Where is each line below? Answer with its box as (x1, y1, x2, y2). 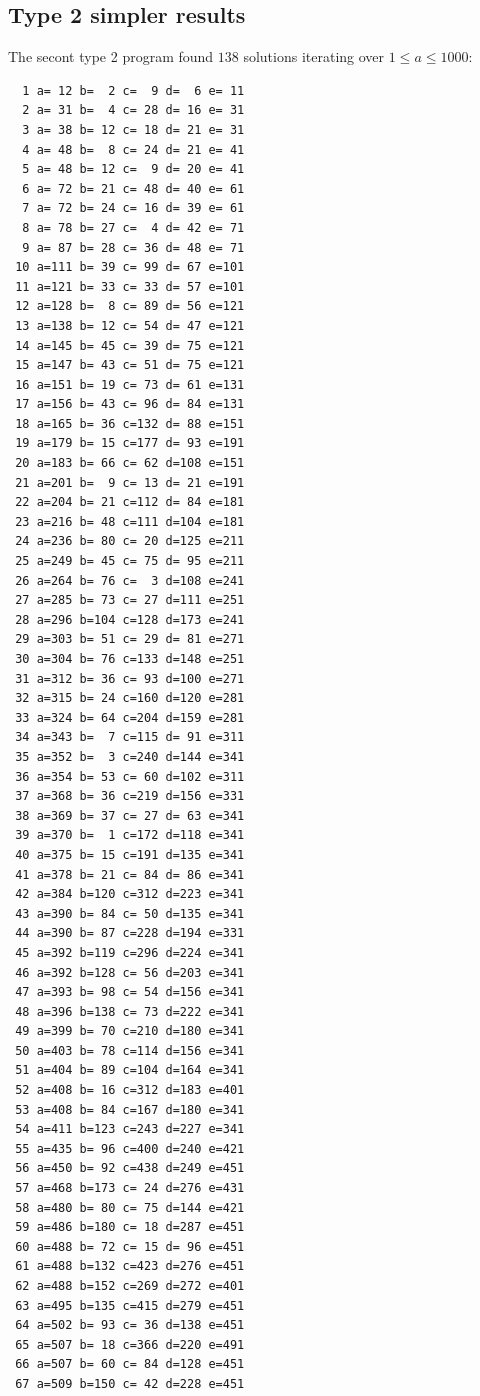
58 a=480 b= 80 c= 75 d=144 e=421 (15, 1200, 245, 1215)
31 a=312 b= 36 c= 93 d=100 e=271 (15, 671, 245, 686)
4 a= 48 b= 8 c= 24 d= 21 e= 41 (22, 142, 245, 157)
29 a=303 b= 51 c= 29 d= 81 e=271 (15, 632, 245, 647)
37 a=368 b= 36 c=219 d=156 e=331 (15, 789, 245, 804)
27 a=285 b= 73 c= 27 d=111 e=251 (15, 593, 245, 608)
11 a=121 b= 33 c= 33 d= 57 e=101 (15, 279, 245, 294)
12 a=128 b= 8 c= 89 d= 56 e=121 (15, 299, 245, 314)
